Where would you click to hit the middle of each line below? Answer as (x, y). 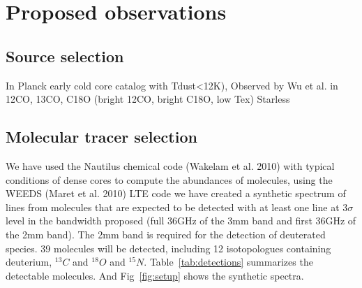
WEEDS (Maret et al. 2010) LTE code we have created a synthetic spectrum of (176, 193)
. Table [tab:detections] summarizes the (228, 262)
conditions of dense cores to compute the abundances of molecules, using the (169, 179)
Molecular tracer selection (101, 137)
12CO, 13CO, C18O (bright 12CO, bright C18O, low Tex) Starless (148, 99)
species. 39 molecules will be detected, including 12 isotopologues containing (168, 248)
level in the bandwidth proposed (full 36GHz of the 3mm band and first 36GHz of (181, 221)
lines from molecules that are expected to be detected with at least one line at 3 (177, 207)
